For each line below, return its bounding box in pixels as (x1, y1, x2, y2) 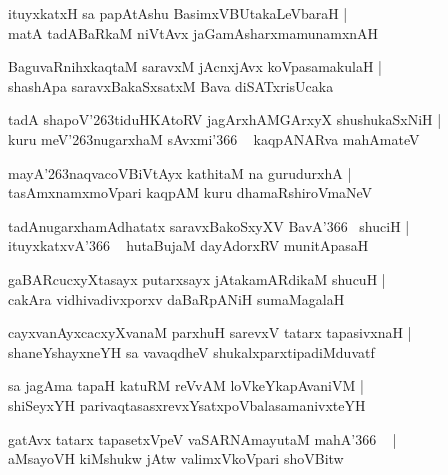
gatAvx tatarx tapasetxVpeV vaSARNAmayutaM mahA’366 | (8, 428, 397, 449)
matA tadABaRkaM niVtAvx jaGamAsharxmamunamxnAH (8, 22, 379, 43)
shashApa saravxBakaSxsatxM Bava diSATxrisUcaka (8, 75, 334, 96)
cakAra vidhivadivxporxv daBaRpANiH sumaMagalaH (8, 288, 345, 309)
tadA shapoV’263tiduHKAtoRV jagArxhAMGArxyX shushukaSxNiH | (8, 109, 442, 130)
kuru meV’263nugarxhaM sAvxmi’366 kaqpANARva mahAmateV (8, 128, 420, 149)
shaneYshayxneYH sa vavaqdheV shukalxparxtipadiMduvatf (8, 341, 375, 362)
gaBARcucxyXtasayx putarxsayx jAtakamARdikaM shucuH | (8, 268, 386, 289)
